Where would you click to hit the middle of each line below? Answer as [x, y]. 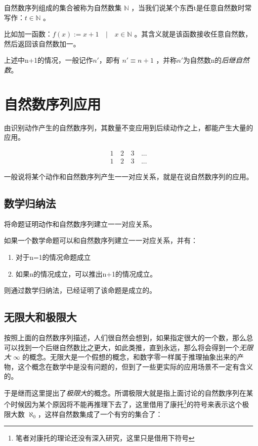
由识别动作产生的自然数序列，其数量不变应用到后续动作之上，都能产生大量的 [129, 127]
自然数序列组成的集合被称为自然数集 [63, 7]
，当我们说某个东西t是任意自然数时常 [191, 7]
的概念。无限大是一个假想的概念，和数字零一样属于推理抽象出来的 [130, 357]
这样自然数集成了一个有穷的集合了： [104, 414]
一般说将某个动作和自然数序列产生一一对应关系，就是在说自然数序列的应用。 [129, 176]
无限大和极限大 [40, 317]
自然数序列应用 [53, 103]
